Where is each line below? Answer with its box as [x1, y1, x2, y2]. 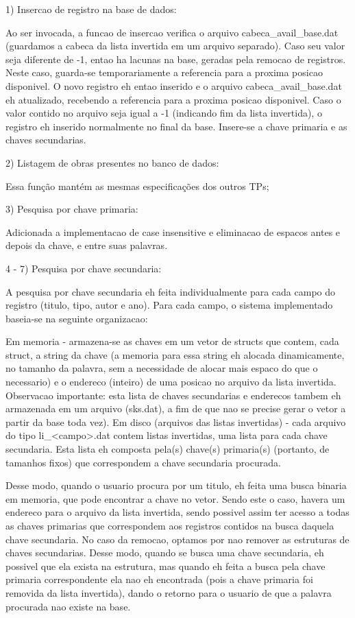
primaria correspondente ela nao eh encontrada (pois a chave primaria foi [5, 572, 313, 586]
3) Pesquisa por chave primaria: [5, 202, 138, 216]
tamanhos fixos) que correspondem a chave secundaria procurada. [5, 455, 281, 469]
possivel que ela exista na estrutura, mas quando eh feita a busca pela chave [5, 558, 326, 573]
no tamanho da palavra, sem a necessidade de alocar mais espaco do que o [5, 361, 318, 375]
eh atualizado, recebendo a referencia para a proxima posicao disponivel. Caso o [5, 92, 341, 106]
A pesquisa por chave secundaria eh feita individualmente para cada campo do [5, 284, 336, 298]
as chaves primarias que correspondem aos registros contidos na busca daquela [5, 519, 334, 532]
